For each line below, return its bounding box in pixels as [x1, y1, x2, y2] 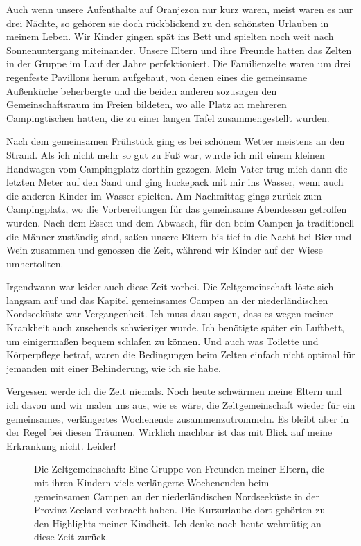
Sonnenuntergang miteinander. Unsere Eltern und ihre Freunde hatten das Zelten [6, 42, 352, 57]
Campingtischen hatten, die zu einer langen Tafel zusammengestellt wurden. [6, 110, 330, 125]
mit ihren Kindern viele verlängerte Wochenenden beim [34, 475, 270, 489]
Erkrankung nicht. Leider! [6, 438, 116, 452]
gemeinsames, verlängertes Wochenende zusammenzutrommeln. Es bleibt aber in [6, 411, 349, 425]
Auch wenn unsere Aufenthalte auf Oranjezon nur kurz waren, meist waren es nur [6, 2, 353, 16]
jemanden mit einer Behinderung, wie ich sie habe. [6, 360, 221, 375]
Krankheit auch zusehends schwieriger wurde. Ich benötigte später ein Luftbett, [6, 320, 344, 335]
